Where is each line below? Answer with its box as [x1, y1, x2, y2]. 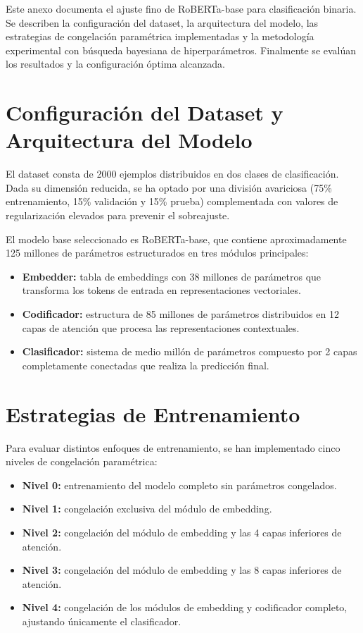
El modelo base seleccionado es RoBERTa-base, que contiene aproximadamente [6, 231, 347, 246]
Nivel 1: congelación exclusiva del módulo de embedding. [22, 501, 272, 516]
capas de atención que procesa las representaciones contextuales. [22, 320, 300, 335]
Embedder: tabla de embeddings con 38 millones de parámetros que [22, 269, 321, 283]
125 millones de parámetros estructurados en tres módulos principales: [6, 245, 309, 260]
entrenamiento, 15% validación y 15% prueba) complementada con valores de [6, 194, 338, 209]
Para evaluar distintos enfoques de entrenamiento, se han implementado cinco [6, 440, 340, 455]
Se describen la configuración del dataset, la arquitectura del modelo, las [6, 15, 319, 30]
